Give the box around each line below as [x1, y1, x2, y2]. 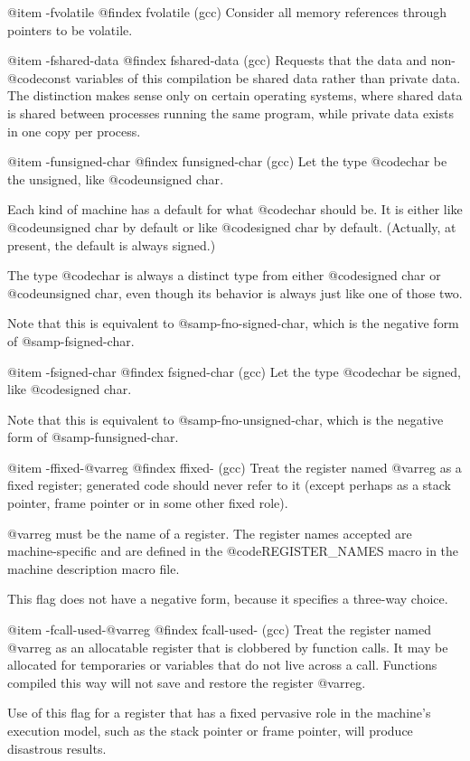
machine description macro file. [7, 559, 180, 578]
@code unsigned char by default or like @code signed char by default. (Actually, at [7, 217, 456, 236]
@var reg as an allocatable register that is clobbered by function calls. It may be [7, 637, 448, 656]
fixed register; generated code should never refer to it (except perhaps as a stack [7, 475, 452, 494]
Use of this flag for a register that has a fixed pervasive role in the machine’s [7, 703, 431, 722]
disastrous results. [7, 738, 107, 757]
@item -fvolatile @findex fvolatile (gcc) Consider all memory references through [7, 3, 447, 21]
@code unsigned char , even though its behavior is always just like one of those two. [7, 283, 463, 302]
